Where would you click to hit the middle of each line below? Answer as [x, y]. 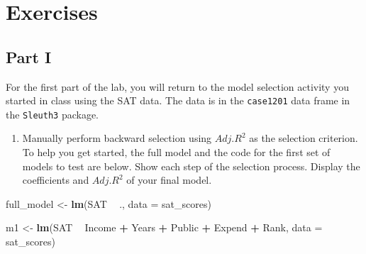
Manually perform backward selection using [117, 138]
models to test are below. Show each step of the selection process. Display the [191, 166]
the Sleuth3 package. [52, 114]
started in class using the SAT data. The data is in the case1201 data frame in [178, 100]
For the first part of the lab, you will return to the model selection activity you [177, 86]
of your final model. [169, 180]
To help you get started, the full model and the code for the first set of [176, 152]
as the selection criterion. [304, 138]
